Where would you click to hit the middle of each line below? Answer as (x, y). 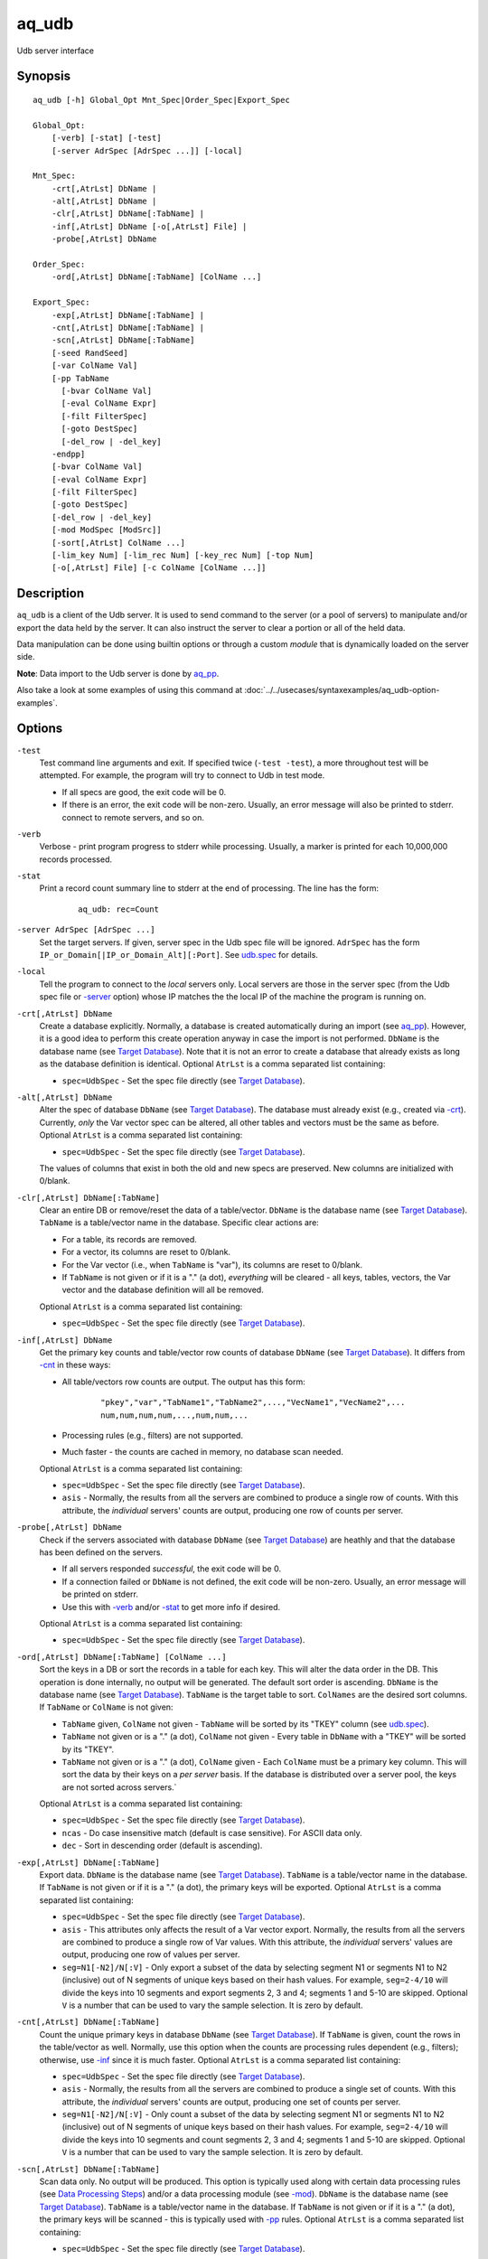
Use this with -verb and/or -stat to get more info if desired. (171, 1607)
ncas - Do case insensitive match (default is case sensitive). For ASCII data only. (212, 1833)
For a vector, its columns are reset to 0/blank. (146, 1252)
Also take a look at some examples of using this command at (130, 690)
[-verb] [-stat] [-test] (106, 138)
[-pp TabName (80, 378)
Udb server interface (56, 51)
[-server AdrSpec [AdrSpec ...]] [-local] (147, 150)
